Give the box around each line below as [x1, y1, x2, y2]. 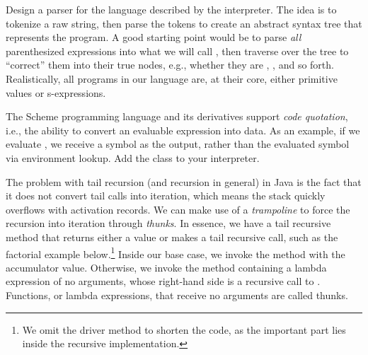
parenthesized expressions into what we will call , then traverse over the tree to [6, 43, 349, 58]
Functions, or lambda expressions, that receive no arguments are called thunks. [6, 287, 348, 302]
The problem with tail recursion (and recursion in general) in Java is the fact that [6, 174, 362, 189]
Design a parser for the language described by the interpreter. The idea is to [6, 2, 337, 16]
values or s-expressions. [6, 85, 106, 100]
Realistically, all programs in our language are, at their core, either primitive [6, 71, 338, 86]
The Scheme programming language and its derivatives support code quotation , [6, 109, 348, 124]
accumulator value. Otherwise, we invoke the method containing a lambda [6, 260, 327, 274]
